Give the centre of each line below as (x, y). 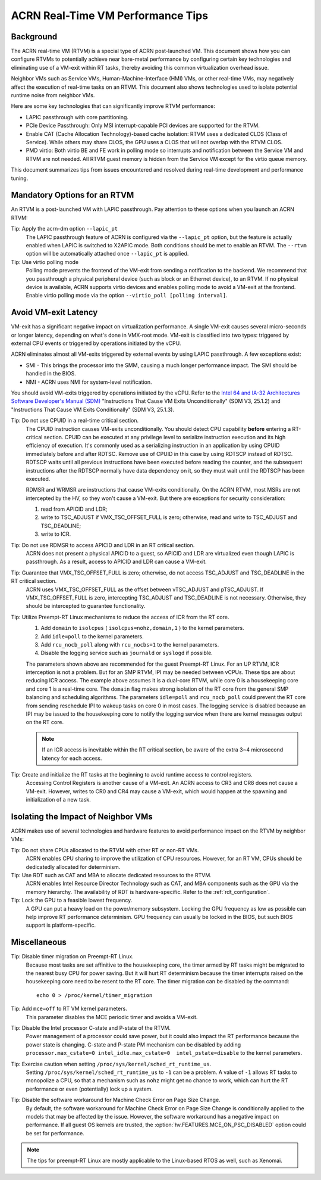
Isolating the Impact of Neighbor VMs (82, 816)
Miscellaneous (39, 943)
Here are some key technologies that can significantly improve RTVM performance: (113, 106)
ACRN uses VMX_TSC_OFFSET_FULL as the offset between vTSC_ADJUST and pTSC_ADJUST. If (145, 589)
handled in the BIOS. (51, 374)
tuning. (20, 178)
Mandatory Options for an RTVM (73, 195)
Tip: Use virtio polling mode (45, 262)
